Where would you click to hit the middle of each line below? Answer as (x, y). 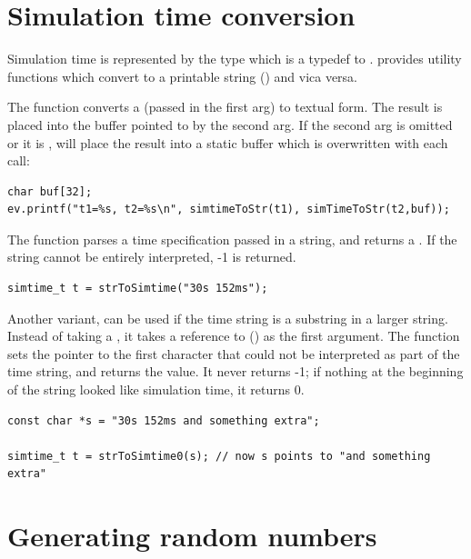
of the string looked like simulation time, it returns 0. (156, 389)
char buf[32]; (50, 191)
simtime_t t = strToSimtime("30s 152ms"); (138, 289)
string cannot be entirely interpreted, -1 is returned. (152, 257)
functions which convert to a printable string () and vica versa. (183, 76)
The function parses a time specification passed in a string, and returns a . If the (232, 239)
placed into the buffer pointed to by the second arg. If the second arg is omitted (230, 124)
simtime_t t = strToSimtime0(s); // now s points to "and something (219, 456)
